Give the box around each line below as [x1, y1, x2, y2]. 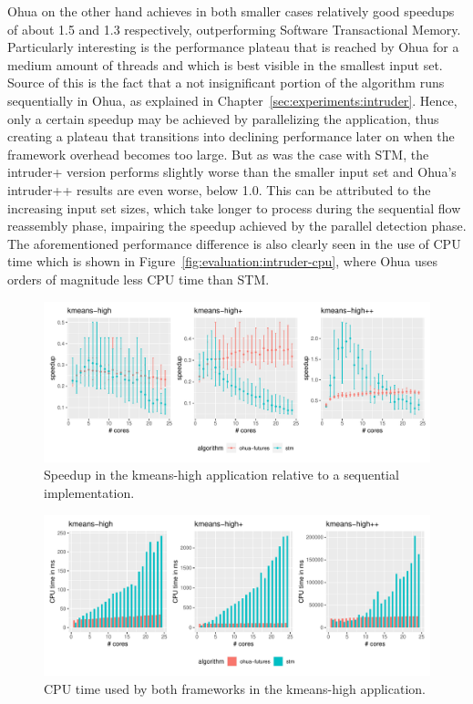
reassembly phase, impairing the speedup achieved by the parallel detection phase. [7, 216, 467, 235]
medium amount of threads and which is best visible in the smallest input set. [7, 55, 443, 74]
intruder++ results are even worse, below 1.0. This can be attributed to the [7, 180, 431, 199]
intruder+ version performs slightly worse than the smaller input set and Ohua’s [7, 162, 457, 181]
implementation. [44, 483, 135, 502]
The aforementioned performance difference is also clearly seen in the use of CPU [7, 233, 461, 253]
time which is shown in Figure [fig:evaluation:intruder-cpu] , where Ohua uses [7, 252, 438, 271]
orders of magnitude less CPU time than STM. [7, 269, 270, 288]
